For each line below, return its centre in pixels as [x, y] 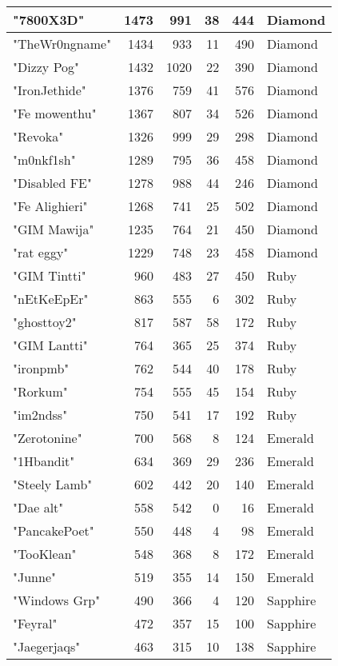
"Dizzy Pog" [46, 67]
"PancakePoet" [54, 530]
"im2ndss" [40, 415]
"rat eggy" [41, 252]
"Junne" [34, 577]
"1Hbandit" [44, 461]
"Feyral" [35, 623]
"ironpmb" [41, 368]
